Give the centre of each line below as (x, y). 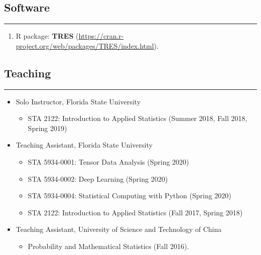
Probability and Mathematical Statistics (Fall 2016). (108, 246)
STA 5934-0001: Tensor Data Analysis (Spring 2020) (108, 161)
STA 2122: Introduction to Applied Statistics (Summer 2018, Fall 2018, (138, 118)
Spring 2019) (47, 128)
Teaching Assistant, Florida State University (84, 145)
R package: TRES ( (47, 36)
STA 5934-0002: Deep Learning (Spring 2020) (98, 178)
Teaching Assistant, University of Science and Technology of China (119, 229)
